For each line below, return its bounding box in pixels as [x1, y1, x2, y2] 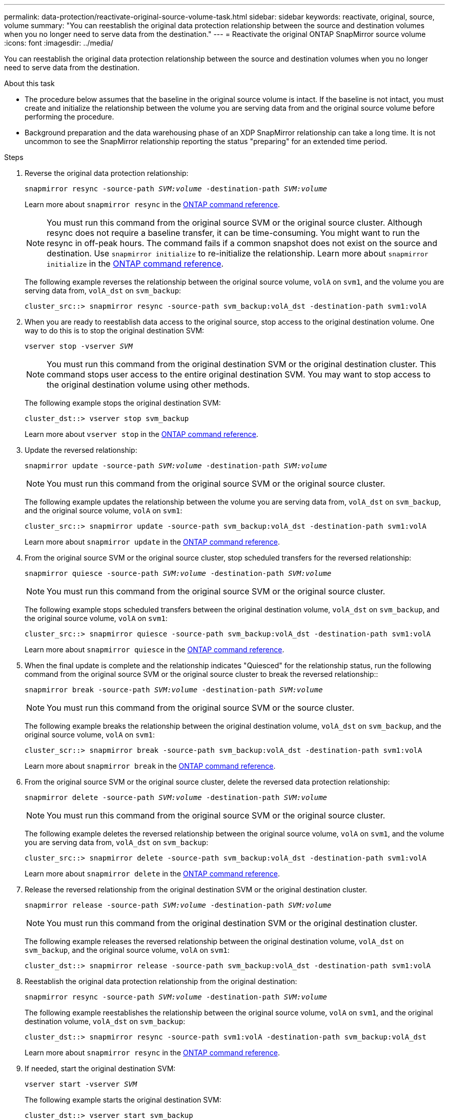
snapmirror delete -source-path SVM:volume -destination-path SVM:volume [25, 793, 328, 802]
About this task [4, 79, 55, 88]
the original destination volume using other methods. [47, 379, 250, 390]
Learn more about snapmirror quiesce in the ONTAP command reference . [25, 645, 284, 654]
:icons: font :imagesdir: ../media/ [4, 38, 113, 47]
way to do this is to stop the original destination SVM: [25, 326, 205, 335]
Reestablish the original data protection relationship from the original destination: [25, 977, 297, 986]
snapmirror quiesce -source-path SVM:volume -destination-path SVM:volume [25, 569, 332, 577]
